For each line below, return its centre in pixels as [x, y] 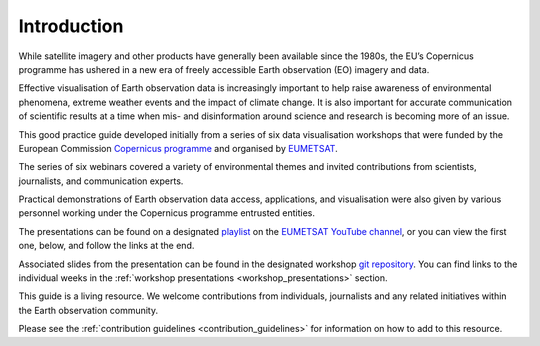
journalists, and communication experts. [101, 181]
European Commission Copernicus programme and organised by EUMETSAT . [178, 148]
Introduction [71, 26]
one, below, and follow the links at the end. [106, 246]
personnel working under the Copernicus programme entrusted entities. [166, 213]
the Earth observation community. [88, 310]
